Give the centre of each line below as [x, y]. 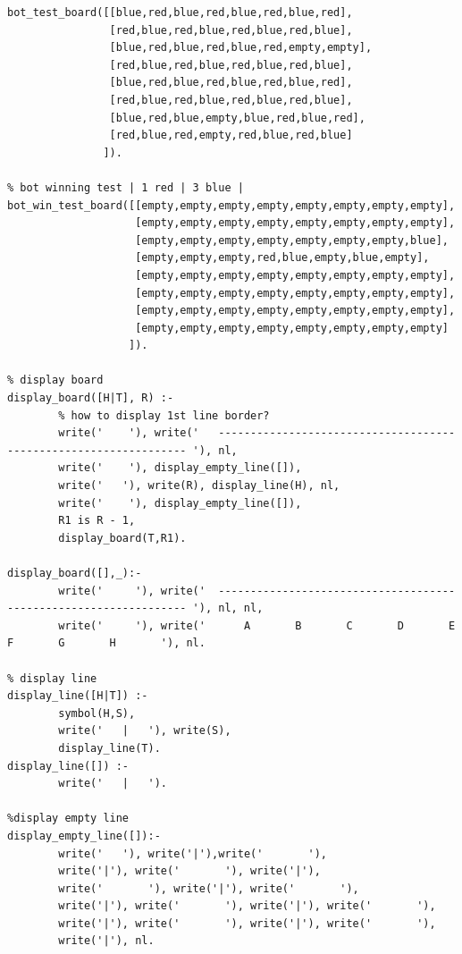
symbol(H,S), [97, 713]
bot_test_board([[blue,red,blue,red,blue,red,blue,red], [180, 13]
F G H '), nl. [106, 643]
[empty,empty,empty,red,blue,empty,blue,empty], [282, 258]
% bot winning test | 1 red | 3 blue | [126, 187]
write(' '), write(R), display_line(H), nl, [199, 486]
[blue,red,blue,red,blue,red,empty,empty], [241, 48]
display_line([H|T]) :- [78, 696]
